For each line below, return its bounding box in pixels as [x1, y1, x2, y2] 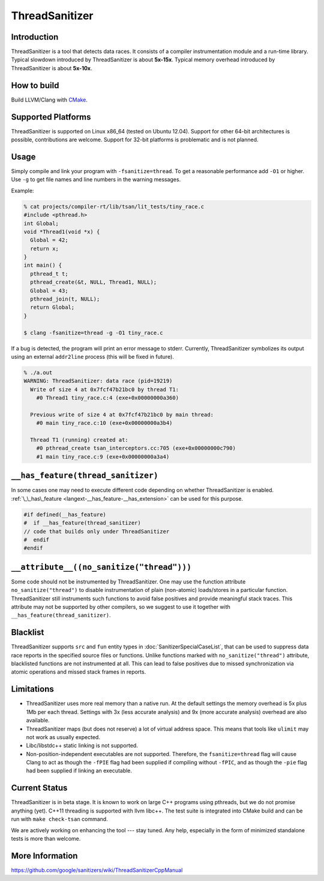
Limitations [11, 684, 54, 694]
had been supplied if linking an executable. [26, 767, 132, 775]
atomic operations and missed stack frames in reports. [11, 668, 146, 675]
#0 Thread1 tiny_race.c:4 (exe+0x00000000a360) [36, 394, 179, 401]
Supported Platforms [11, 112, 91, 122]
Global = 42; [30, 237, 68, 243]
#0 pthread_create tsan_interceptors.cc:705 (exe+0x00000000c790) [36, 445, 236, 452]
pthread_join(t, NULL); [30, 296, 100, 303]
